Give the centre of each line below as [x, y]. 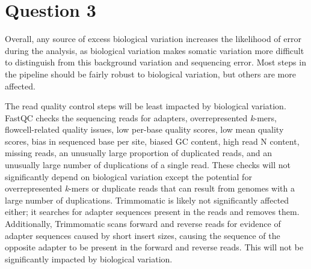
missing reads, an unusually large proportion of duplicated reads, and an [138, 153]
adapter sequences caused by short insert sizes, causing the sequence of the [143, 235]
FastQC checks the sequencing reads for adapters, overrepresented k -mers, [141, 117]
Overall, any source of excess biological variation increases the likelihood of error [153, 39]
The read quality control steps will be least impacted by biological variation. [146, 106]
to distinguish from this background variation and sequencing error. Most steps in [155, 62]
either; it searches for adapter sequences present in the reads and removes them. [152, 212]
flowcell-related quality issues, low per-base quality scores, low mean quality [144, 129]
